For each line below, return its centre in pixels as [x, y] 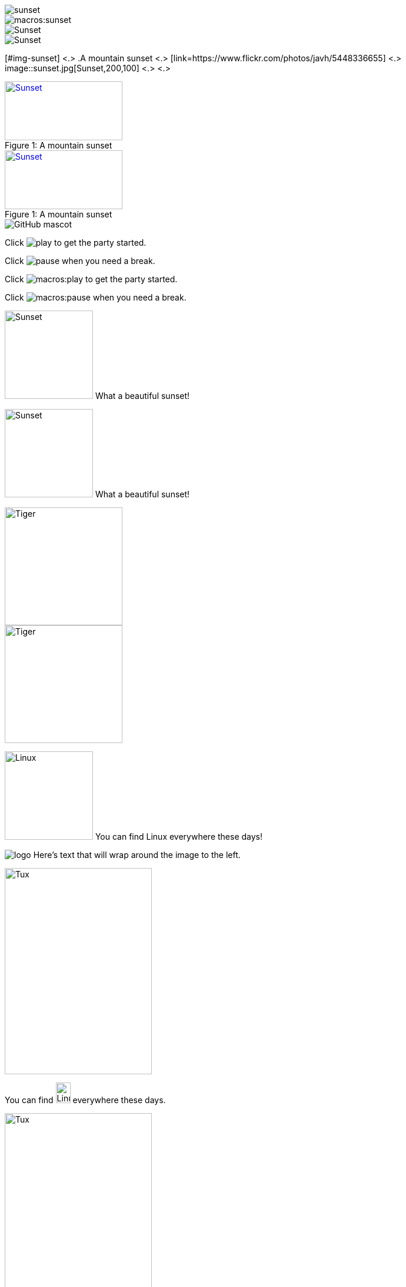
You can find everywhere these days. [85, 1100]
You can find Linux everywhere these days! [179, 836]
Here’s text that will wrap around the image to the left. [137, 855]
